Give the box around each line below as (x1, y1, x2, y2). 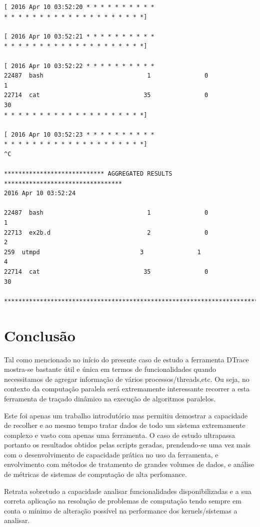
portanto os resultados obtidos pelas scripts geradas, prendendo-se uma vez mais (4, 439, 250, 450)
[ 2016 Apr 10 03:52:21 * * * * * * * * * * (4, 33, 154, 40)
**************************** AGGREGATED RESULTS (4, 170, 172, 178)
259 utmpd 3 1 (4, 248, 201, 256)
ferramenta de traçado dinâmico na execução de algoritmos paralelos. (4, 393, 216, 403)
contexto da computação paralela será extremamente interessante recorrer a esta (4, 383, 250, 394)
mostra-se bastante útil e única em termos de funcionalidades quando (4, 364, 216, 374)
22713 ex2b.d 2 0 (4, 229, 208, 236)
